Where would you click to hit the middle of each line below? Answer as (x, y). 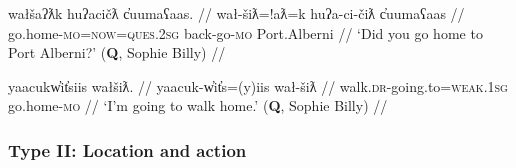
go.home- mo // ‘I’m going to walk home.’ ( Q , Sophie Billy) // (198, 105)
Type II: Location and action (127, 149)
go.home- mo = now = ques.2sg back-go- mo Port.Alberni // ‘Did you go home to (245, 32)
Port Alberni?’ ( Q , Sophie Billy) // (117, 52)
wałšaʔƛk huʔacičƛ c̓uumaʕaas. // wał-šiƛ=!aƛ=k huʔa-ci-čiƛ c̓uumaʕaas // (236, 13)
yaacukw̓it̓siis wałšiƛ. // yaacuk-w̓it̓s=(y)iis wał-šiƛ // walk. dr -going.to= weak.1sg (258, 85)
